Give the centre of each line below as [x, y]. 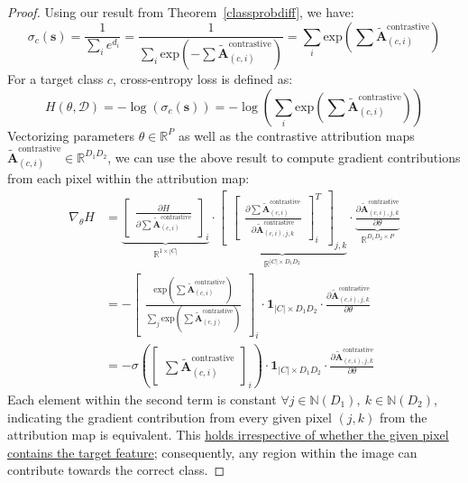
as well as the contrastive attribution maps [297, 135]
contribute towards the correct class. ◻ [116, 470]
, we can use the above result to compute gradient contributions [284, 157]
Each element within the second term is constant [142, 399]
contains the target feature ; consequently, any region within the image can [212, 452]
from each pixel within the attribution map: [128, 178]
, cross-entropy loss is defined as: [202, 79]
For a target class [55, 79]
